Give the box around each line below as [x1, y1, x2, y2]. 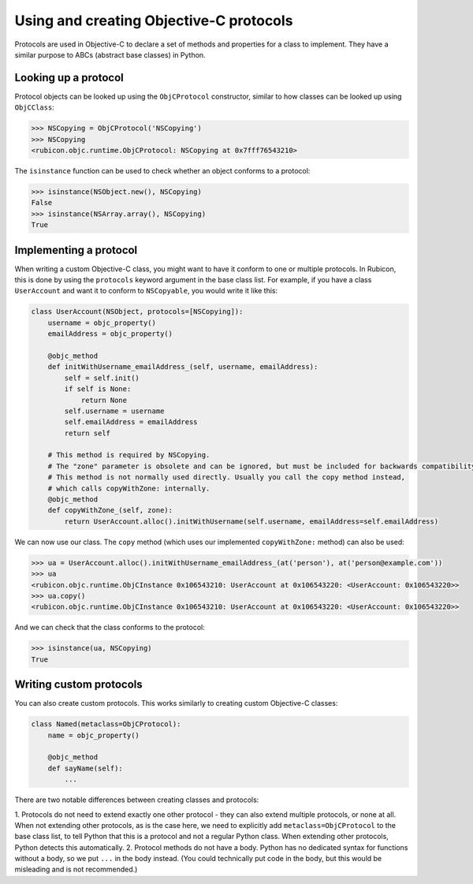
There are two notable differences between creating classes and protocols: [14, 795, 259, 804]
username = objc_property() [47, 318, 157, 327]
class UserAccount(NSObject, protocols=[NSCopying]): [31, 308, 244, 316]
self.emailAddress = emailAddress [64, 418, 198, 427]
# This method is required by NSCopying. [47, 450, 210, 460]
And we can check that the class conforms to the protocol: [14, 623, 205, 632]
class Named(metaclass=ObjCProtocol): [31, 720, 181, 729]
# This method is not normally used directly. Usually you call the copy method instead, [47, 473, 406, 482]
